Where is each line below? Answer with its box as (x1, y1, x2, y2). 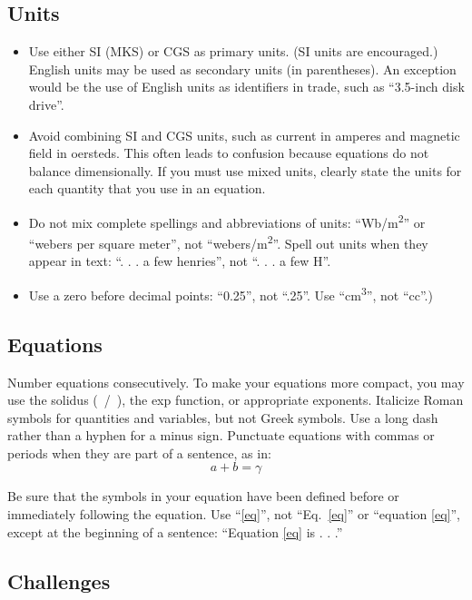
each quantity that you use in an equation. (28, 179, 266, 198)
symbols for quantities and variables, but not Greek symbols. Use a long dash (7, 408, 438, 427)
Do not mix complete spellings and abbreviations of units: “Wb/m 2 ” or (28, 210, 426, 231)
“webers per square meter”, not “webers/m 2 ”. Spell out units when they (28, 231, 428, 252)
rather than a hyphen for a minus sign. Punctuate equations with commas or (7, 426, 435, 445)
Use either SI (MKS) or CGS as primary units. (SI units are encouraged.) (28, 42, 438, 61)
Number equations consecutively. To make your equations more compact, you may (7, 372, 465, 391)
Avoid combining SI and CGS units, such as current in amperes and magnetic (28, 125, 460, 144)
